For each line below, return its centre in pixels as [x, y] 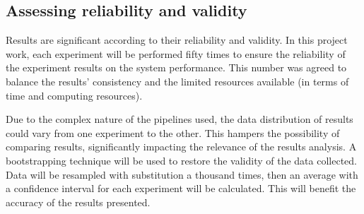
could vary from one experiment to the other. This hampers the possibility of [173, 132]
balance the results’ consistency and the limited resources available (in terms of [177, 81]
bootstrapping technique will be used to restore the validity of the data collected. [181, 160]
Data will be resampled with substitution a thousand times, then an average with [182, 174]
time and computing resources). [74, 95]
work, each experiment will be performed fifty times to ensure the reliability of [176, 53]
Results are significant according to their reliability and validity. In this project [177, 40]
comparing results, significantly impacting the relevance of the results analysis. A [181, 147]
